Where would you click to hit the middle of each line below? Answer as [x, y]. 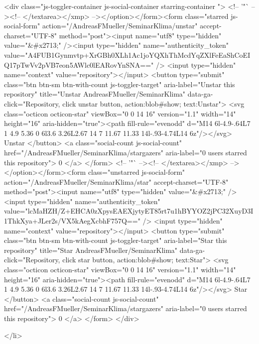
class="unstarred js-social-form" [136, 172]
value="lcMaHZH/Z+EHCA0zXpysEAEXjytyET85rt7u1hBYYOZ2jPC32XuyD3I [129, 211]
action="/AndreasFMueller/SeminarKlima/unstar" [120, 26]
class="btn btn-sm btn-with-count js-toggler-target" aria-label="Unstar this [120, 84]
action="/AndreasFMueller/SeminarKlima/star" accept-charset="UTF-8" [116, 181]
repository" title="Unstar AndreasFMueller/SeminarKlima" [95, 94]
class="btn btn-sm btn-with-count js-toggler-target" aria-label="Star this [116, 240]
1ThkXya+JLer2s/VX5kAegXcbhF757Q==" [72, 221]
